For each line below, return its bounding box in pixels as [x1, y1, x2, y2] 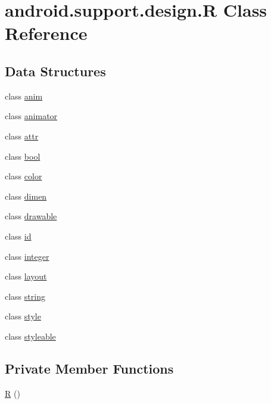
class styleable [5, 330, 56, 342]
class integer [5, 250, 49, 262]
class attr [5, 129, 39, 142]
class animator [5, 110, 58, 122]
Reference [5, 21, 88, 45]
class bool [5, 150, 41, 162]
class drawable [5, 210, 57, 222]
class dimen [5, 189, 47, 202]
